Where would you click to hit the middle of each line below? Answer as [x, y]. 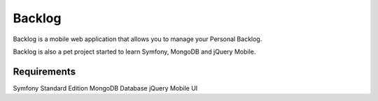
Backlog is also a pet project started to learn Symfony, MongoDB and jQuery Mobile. [134, 52]
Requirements [44, 71]
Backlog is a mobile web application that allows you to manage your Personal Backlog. [138, 39]
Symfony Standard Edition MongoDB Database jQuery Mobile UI [105, 88]
